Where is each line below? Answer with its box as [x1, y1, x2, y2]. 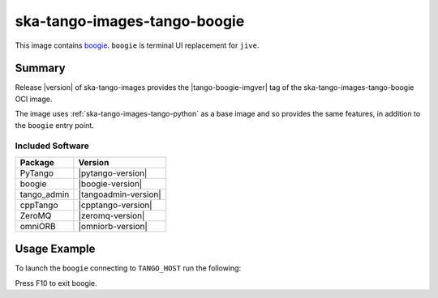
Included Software [15, 140, 89, 151]
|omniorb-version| [78, 220, 148, 232]
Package [19, 156, 54, 168]
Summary [15, 62, 66, 75]
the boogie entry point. [15, 120, 95, 130]
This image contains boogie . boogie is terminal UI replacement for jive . [15, 40, 260, 50]
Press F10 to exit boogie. [15, 278, 97, 287]
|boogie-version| [78, 178, 143, 189]
